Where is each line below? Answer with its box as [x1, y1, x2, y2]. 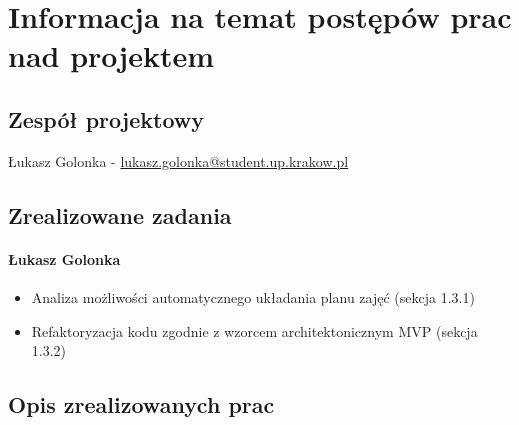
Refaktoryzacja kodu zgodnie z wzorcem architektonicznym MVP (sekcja [31, 320, 478, 341]
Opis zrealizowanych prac [8, 389, 275, 420]
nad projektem [8, 35, 214, 76]
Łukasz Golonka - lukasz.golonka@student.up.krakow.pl [8, 150, 349, 171]
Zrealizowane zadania [8, 199, 232, 230]
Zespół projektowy [8, 103, 204, 134]
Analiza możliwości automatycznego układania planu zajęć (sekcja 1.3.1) [31, 286, 475, 307]
